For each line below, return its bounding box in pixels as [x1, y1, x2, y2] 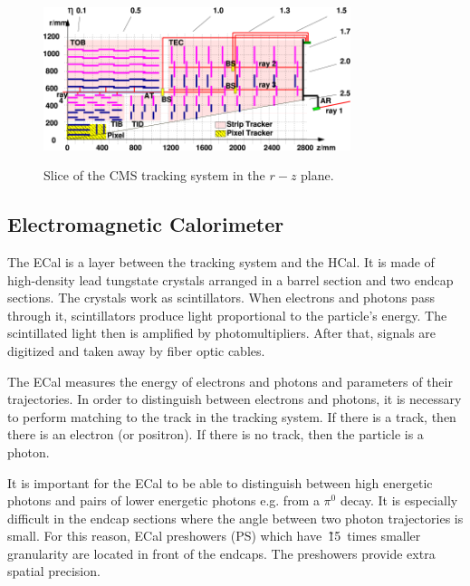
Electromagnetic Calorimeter [7, 210, 284, 238]
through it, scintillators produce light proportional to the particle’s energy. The [7, 305, 447, 324]
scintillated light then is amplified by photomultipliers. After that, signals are [7, 323, 436, 342]
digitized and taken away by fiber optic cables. [7, 341, 265, 360]
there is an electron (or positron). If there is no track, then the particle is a [7, 425, 424, 444]
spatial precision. [7, 562, 101, 581]
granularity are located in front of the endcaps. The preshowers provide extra [7, 543, 436, 562]
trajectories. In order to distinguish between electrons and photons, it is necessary [7, 389, 462, 408]
